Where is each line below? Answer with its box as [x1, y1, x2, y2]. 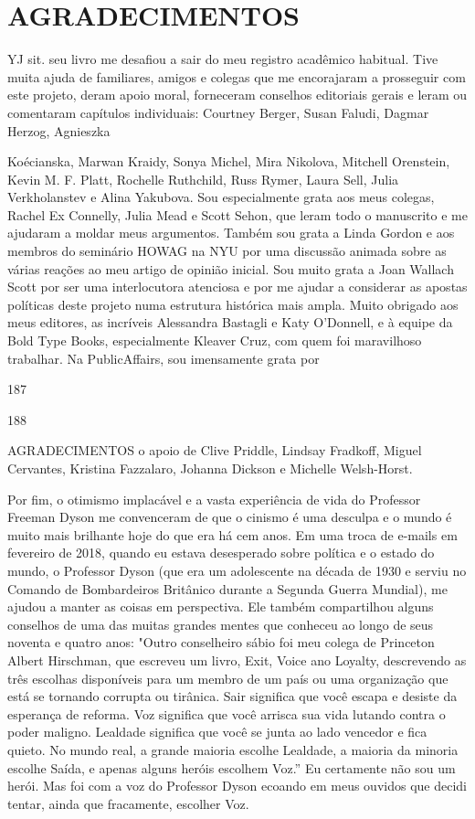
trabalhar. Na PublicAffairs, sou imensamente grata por [7, 348, 320, 367]
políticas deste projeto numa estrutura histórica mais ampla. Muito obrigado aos [7, 294, 459, 314]
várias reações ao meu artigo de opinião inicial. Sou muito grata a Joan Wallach [7, 259, 454, 278]
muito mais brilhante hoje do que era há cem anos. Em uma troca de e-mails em [7, 525, 458, 544]
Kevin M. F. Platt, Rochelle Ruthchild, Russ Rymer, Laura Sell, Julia [7, 169, 399, 188]
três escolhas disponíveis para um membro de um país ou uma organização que [7, 668, 449, 687]
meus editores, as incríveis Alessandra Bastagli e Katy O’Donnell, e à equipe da [7, 313, 453, 332]
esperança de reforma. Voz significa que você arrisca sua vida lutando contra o [7, 704, 446, 723]
